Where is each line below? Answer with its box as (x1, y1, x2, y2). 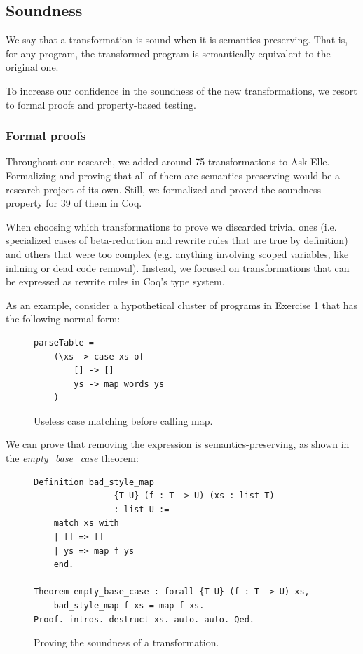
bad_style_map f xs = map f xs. (53, 601, 205, 611)
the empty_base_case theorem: (6, 451, 139, 465)
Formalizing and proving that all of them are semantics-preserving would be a (6, 168, 341, 182)
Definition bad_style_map (34, 477, 154, 487)
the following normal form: (6, 311, 121, 326)
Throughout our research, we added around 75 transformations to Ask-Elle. (6, 154, 330, 169)
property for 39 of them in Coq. (6, 196, 142, 210)
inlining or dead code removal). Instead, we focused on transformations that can (6, 260, 350, 275)
